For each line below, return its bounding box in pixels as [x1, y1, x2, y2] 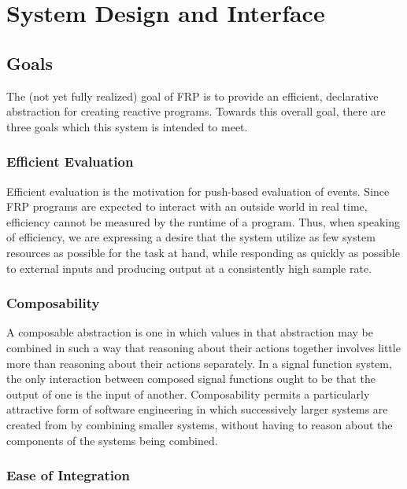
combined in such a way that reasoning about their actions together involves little [6, 339, 401, 355]
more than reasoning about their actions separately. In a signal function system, [6, 355, 392, 371]
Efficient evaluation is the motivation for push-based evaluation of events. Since [6, 182, 390, 199]
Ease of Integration [6, 465, 130, 485]
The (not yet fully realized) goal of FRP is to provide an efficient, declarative [6, 87, 379, 104]
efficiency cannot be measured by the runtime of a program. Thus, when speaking [6, 213, 401, 230]
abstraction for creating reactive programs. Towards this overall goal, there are [6, 103, 386, 119]
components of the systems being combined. [6, 432, 218, 448]
